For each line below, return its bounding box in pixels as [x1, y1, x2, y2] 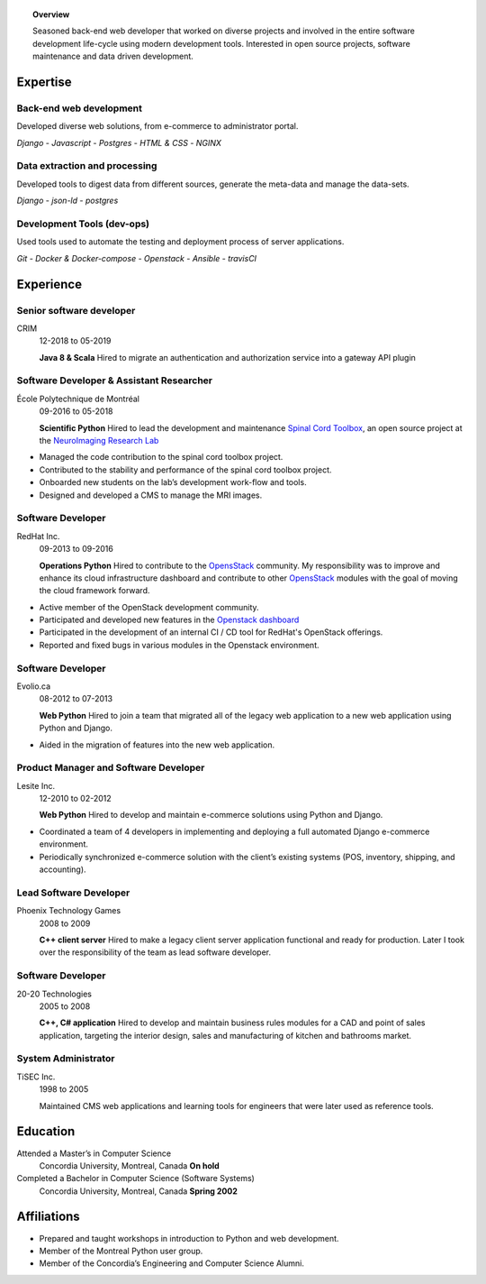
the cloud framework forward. [39, 585, 150, 596]
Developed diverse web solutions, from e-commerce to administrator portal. [16, 121, 299, 132]
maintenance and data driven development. [32, 50, 193, 62]
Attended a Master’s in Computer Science [16, 1148, 171, 1159]
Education [16, 1123, 76, 1140]
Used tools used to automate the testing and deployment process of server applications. [16, 236, 345, 247]
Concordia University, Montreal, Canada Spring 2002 [39, 1186, 238, 1197]
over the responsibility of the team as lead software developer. [39, 947, 272, 958]
